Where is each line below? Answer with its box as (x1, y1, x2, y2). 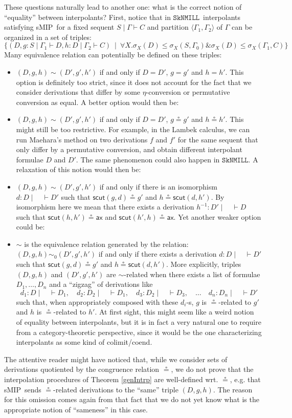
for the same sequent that (177, 134, 258, 144)
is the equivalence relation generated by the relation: (24, 238, 189, 249)
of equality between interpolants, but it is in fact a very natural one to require (16, 317, 261, 327)
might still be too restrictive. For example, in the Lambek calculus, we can (16, 123, 250, 134)
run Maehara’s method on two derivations (16, 134, 148, 144)
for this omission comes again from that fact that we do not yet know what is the (4, 394, 259, 405)
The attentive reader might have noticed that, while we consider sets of (4, 353, 228, 364)
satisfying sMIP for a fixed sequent (4, 22, 115, 32)
